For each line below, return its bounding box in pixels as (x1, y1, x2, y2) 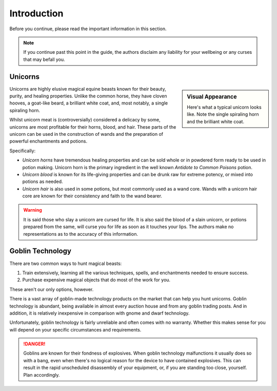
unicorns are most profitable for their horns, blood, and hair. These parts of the (9, 124, 176, 130)
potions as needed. (22, 178, 64, 184)
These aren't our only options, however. (9, 286, 94, 292)
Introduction (9, 8, 64, 19)
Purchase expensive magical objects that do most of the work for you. (22, 277, 171, 283)
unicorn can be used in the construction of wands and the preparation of (9, 131, 164, 137)
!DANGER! (23, 341, 46, 347)
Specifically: (9, 148, 36, 154)
